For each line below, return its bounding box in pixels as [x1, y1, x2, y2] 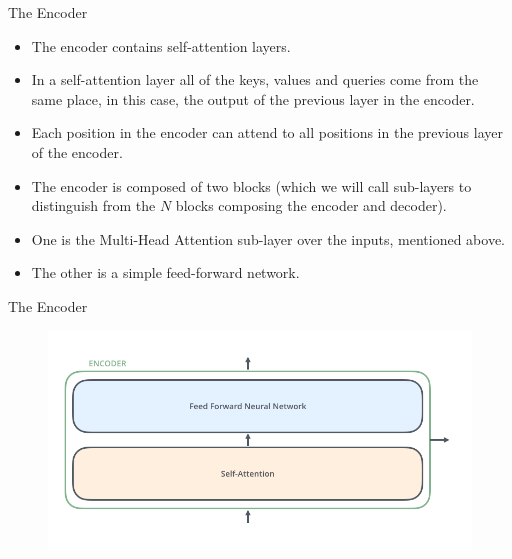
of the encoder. [31, 141, 123, 162]
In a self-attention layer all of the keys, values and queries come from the [31, 69, 479, 90]
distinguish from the [31, 195, 156, 216]
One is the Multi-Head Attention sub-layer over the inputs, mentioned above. [31, 228, 505, 249]
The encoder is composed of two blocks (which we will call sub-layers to [31, 175, 472, 196]
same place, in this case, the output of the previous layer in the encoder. [31, 88, 475, 109]
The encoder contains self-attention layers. [31, 35, 291, 56]
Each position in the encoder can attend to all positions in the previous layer [31, 122, 503, 143]
